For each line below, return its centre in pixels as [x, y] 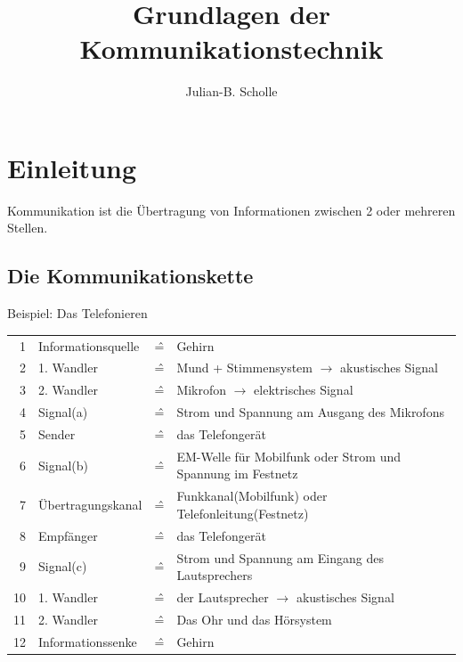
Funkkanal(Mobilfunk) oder [252, 496]
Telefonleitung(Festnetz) [243, 513]
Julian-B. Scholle [231, 91]
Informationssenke [88, 641]
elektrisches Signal [304, 390]
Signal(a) [63, 412]
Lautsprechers [215, 575]
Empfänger [68, 535]
